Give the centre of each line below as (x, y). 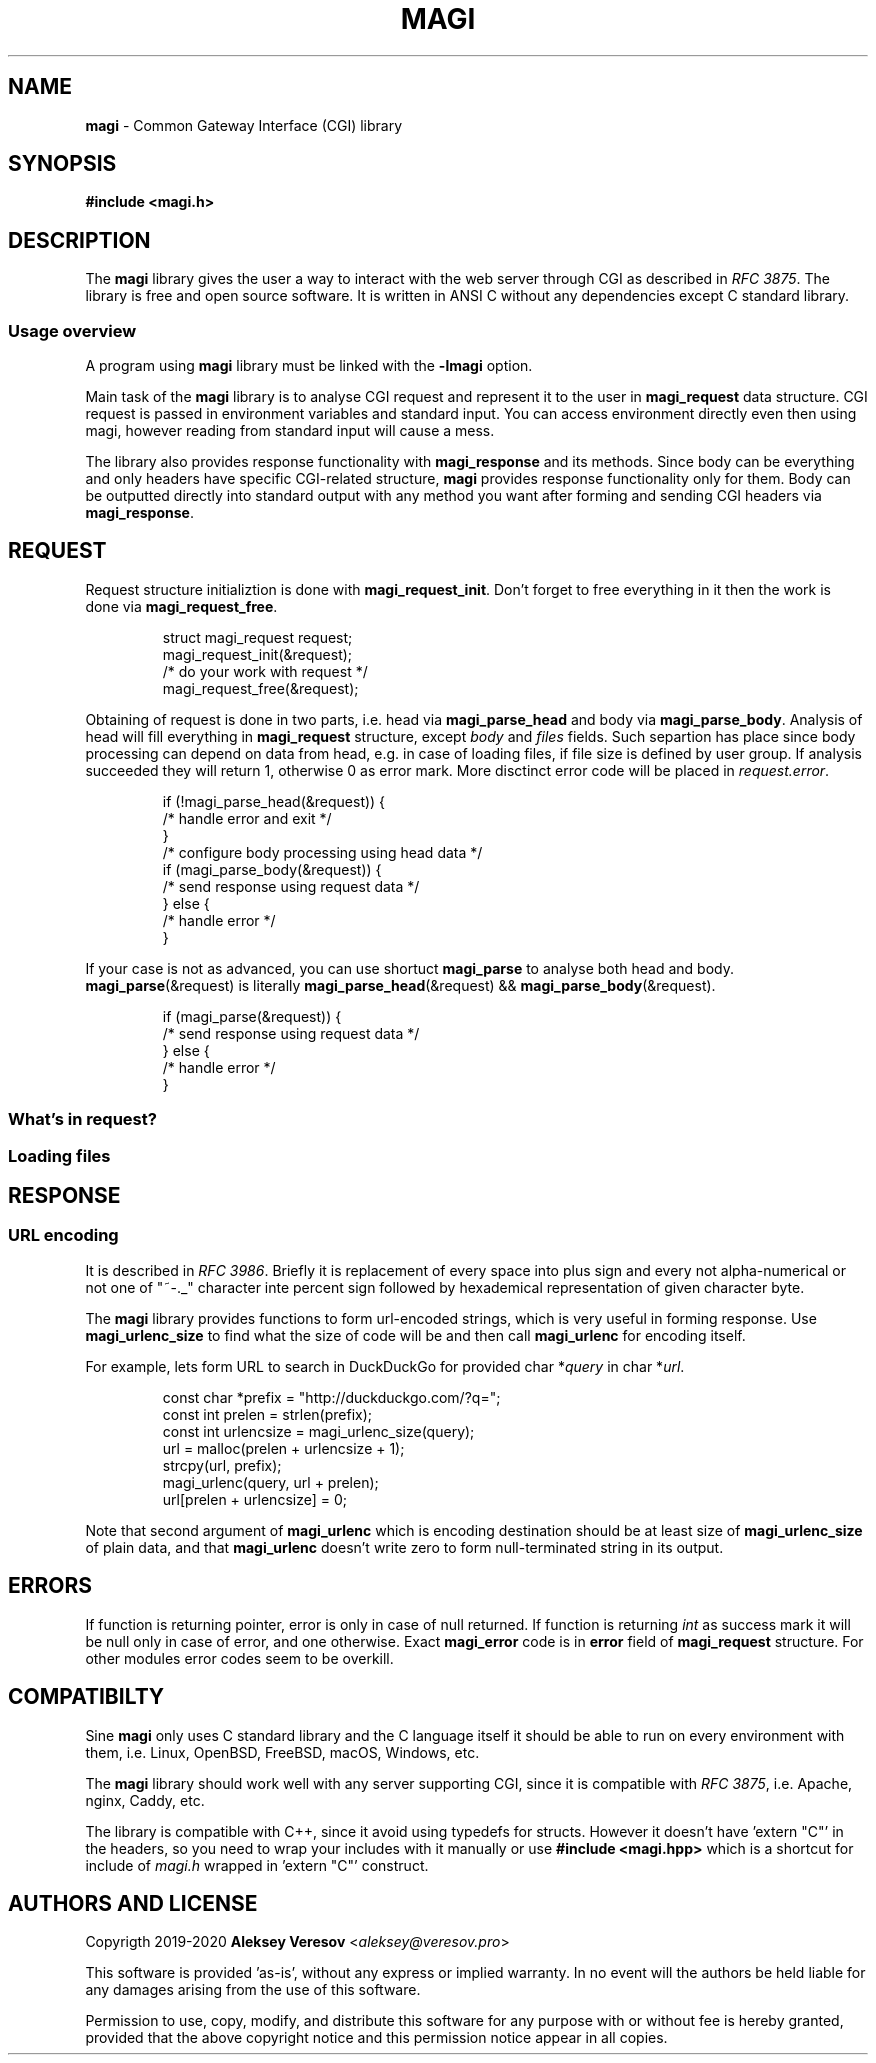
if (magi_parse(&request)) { (252, 1016)
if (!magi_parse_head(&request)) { (274, 801)
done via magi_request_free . (181, 606)
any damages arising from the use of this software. (253, 1990)
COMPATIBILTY (86, 1697)
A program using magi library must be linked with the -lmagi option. (309, 366)
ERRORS (50, 1586)
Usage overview (72, 330)
